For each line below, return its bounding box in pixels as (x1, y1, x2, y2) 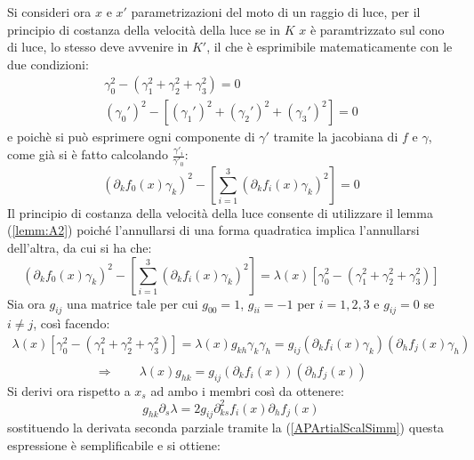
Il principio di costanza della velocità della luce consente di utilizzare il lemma (7, 203, 433, 222)
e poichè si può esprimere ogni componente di (7, 127, 255, 146)
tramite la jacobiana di (273, 127, 398, 146)
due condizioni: (7, 54, 89, 73)
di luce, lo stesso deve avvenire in (7, 37, 189, 56)
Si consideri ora (7, 3, 92, 20)
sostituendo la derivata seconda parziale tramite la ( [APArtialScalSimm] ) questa (7, 418, 445, 437)
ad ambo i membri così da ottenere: (150, 381, 344, 399)
